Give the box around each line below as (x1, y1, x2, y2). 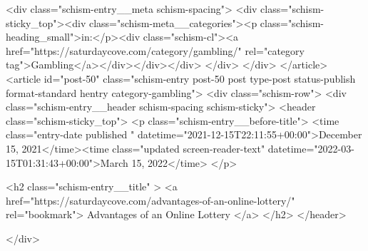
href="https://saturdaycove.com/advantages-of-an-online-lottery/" (6, 193, 295, 208)
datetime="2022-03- (267, 140, 354, 155)
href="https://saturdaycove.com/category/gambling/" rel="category (6, 43, 305, 58)
